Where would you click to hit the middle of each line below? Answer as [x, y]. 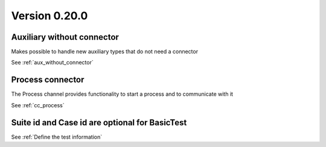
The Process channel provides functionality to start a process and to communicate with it [122, 94]
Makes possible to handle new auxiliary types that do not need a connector [105, 52]
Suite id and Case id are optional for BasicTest [99, 123]
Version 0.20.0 [50, 16]
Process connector [48, 80]
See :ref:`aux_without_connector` [52, 63]
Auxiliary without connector [65, 37]
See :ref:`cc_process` [38, 105]
